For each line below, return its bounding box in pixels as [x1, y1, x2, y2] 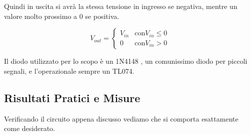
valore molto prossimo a [4, 10, 77, 21]
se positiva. [85, 10, 119, 21]
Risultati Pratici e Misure [4, 90, 140, 105]
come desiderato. [4, 123, 55, 134]
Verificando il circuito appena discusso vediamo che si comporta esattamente [4, 113, 238, 124]
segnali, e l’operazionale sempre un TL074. [4, 65, 134, 76]
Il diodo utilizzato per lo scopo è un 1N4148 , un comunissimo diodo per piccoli [4, 56, 247, 66]
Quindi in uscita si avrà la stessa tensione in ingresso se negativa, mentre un [4, 1, 237, 11]
